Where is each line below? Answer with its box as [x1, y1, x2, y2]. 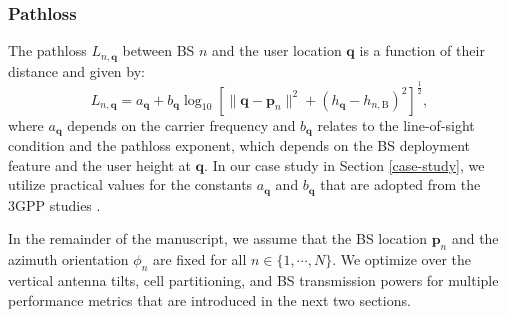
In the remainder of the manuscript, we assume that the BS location [8, 228, 427, 249]
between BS [122, 40, 195, 61]
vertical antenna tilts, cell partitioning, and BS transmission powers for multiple [8, 269, 499, 290]
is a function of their [359, 40, 485, 61]
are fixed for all [152, 249, 247, 270]
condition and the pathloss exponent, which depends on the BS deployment [8, 135, 471, 156]
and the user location [212, 40, 342, 61]
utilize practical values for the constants [8, 174, 253, 195]
